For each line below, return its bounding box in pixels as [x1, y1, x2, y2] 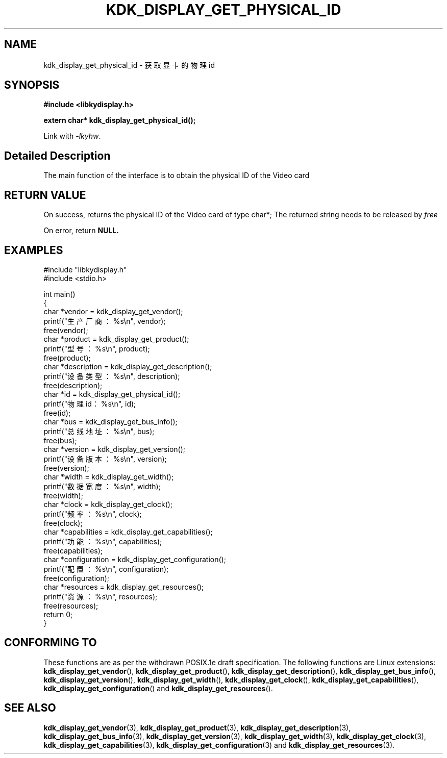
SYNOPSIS [4, 79, 60, 92]
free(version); [43, 463, 89, 472]
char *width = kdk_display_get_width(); [43, 472, 174, 481]
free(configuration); [43, 573, 110, 583]
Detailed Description [4, 149, 111, 162]
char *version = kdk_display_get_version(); [43, 444, 186, 453]
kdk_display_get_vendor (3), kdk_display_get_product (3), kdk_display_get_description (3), [43, 723, 351, 732]
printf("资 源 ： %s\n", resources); [43, 592, 158, 601]
